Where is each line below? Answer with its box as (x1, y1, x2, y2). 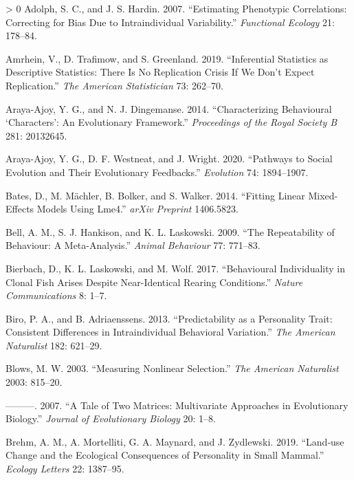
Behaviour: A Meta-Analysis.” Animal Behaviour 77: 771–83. (5, 238, 261, 252)
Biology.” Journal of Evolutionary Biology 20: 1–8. (5, 411, 216, 426)
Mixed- (308, 188, 338, 202)
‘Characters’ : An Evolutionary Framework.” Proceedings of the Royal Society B (5, 115, 338, 129)
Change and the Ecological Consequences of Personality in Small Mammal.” (5, 448, 324, 462)
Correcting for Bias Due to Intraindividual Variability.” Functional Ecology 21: (5, 14, 335, 29)
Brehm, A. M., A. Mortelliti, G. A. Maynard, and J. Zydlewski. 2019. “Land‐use (5, 434, 344, 448)
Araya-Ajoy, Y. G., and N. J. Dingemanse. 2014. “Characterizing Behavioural (5, 101, 332, 116)
